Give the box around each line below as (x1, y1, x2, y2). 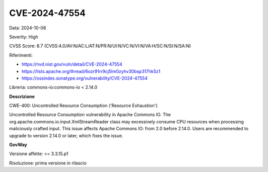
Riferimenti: (9, 52, 33, 58)
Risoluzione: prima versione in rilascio (9, 160, 87, 166)
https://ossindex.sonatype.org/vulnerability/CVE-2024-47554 (21, 75, 148, 81)
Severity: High (9, 34, 38, 40)
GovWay (9, 142, 27, 148)
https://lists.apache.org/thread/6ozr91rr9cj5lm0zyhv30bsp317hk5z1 (21, 68, 161, 74)
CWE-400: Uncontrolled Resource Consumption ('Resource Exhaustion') (9, 102, 158, 109)
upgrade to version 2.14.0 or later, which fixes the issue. (9, 132, 124, 139)
